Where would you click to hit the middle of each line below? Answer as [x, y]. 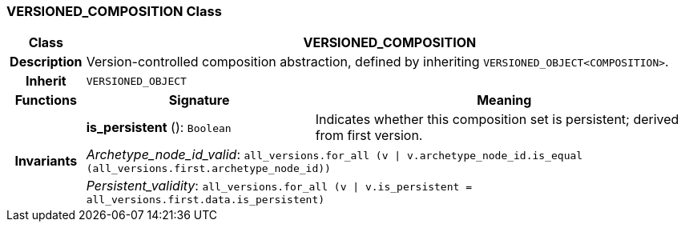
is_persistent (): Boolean [159, 128]
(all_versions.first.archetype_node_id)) [208, 169]
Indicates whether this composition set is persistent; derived [497, 120]
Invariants [46, 160]
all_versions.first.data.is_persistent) [205, 200]
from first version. [369, 136]
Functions [46, 100]
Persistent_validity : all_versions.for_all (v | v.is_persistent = [279, 186]
